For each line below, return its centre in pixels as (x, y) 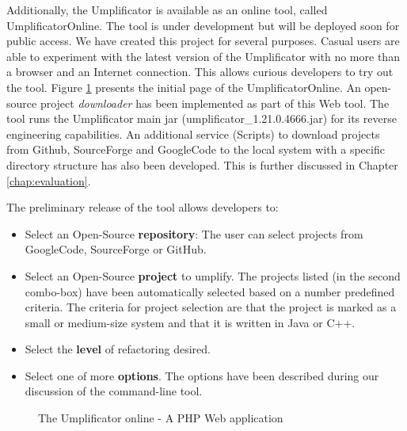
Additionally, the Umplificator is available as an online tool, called (167, 10)
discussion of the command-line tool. (114, 391)
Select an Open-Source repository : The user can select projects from (194, 233)
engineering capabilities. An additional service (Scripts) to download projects (193, 133)
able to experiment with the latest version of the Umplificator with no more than (203, 56)
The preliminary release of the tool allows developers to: (143, 207)
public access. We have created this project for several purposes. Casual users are (203, 41)
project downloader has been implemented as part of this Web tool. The (215, 103)
